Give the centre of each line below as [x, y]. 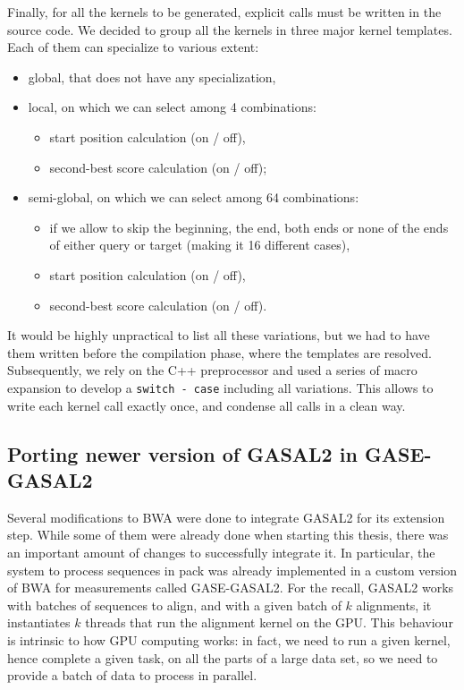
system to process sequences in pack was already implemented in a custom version [232, 570]
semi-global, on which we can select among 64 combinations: [194, 197]
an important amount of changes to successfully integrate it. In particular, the [221, 552]
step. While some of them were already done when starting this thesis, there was [228, 535]
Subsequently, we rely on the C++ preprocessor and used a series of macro [212, 370]
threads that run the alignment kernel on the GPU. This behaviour [269, 622]
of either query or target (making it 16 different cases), [200, 245]
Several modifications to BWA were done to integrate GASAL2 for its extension [226, 517]
